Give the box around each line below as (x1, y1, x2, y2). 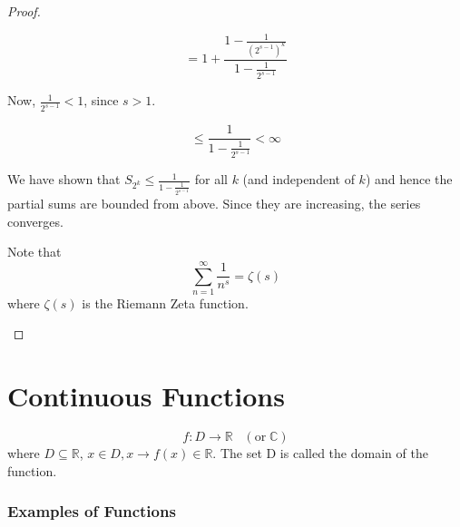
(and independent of (242, 170, 355, 189)
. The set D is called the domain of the (212, 444, 428, 463)
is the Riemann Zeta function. (82, 293, 249, 312)
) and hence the (365, 170, 453, 189)
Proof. (7, 2, 41, 20)
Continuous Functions (7, 377, 285, 415)
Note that (7, 242, 62, 261)
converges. (7, 211, 64, 230)
